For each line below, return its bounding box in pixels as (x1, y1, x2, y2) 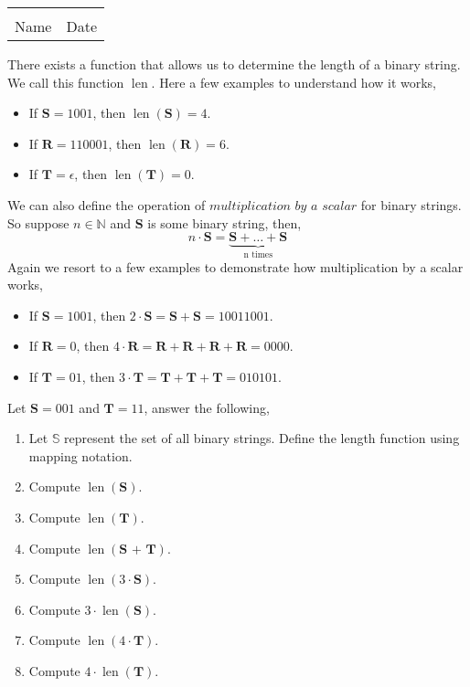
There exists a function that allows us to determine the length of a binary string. (7, 55, 461, 73)
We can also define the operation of (7, 195, 206, 214)
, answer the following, (144, 397, 270, 417)
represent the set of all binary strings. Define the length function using (64, 428, 460, 448)
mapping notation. (28, 446, 133, 465)
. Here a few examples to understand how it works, (151, 72, 437, 91)
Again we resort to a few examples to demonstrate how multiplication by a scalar (7, 257, 464, 276)
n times (243, 250, 273, 260)
